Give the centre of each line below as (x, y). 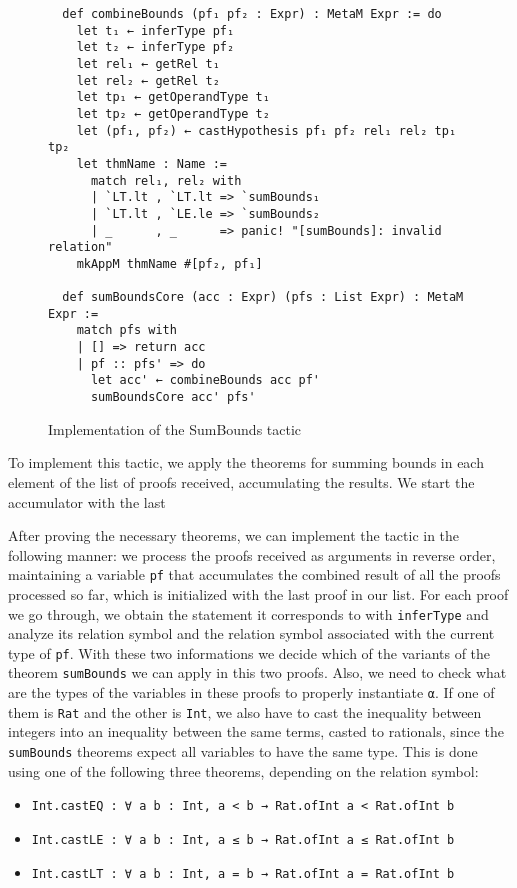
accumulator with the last (87, 501)
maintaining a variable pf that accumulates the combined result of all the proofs (254, 574)
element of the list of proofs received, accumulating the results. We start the (241, 481)
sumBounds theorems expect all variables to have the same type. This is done (243, 751)
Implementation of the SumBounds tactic (175, 428)
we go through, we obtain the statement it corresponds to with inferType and (248, 613)
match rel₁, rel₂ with (166, 180)
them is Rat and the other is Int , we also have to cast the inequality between (245, 711)
